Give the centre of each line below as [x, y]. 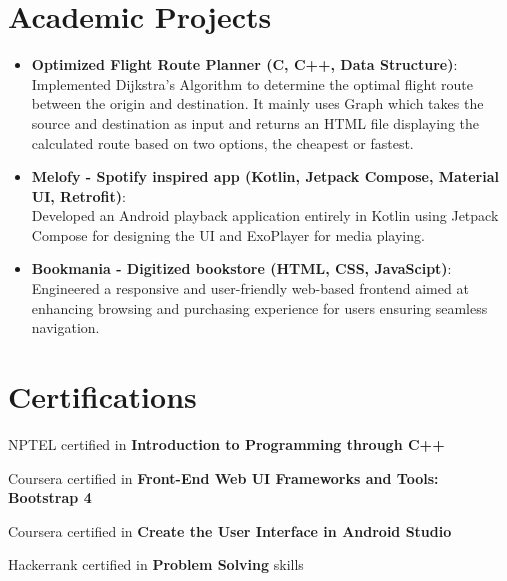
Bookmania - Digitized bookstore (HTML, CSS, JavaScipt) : [241, 268]
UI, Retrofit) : [78, 195]
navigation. [65, 327]
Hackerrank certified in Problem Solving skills [156, 564]
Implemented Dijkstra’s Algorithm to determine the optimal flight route [252, 83]
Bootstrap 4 [50, 497]
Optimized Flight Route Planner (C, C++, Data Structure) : [244, 64]
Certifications [102, 396]
